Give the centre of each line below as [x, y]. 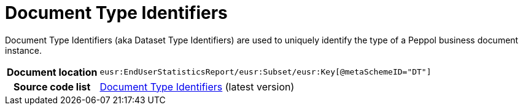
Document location [52, 72]
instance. [24, 50]
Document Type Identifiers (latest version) [197, 86]
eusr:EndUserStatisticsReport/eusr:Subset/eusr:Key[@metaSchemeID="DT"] [265, 72]
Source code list [52, 86]
